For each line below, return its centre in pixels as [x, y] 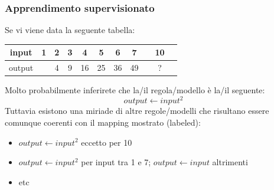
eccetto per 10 [107, 142]
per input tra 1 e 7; [116, 162]
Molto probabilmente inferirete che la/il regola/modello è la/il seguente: [135, 90]
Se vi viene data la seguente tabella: [70, 30]
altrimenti [230, 162]
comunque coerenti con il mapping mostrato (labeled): [103, 122]
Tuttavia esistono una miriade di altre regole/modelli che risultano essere [137, 111]
